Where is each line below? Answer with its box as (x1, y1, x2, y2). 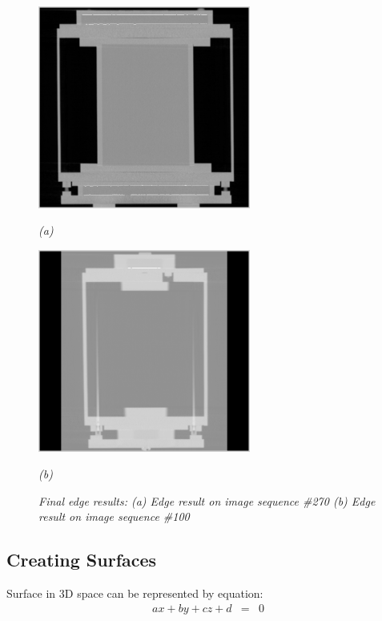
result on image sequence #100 (38, 508, 190, 525)
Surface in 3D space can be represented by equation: (6, 585, 263, 602)
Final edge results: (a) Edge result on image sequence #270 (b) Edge (38, 492, 376, 509)
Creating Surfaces (6, 547, 157, 572)
